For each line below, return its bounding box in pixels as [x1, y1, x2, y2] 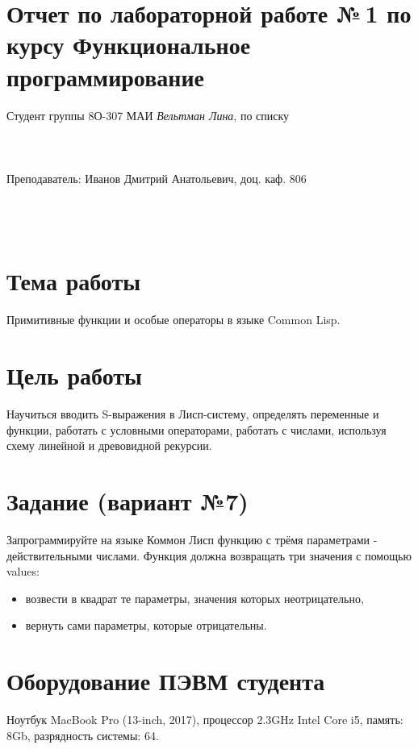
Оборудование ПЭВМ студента [6, 664, 325, 697]
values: [6, 563, 40, 580]
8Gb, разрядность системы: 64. [6, 726, 159, 743]
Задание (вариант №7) [6, 485, 249, 518]
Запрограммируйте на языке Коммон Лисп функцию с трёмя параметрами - [6, 531, 378, 547]
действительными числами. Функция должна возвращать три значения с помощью [6, 547, 412, 564]
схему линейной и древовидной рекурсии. [6, 437, 212, 454]
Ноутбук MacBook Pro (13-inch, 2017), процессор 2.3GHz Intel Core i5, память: [6, 711, 403, 728]
